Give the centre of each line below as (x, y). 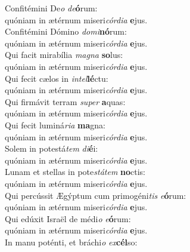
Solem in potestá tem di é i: (52, 148)
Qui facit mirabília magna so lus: (64, 55)
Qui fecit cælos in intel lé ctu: (57, 78)
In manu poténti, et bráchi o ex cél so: (71, 242)
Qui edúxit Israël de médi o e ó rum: (68, 218)
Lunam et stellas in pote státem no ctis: (75, 172)
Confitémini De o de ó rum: (51, 8)
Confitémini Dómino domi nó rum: (66, 31)
